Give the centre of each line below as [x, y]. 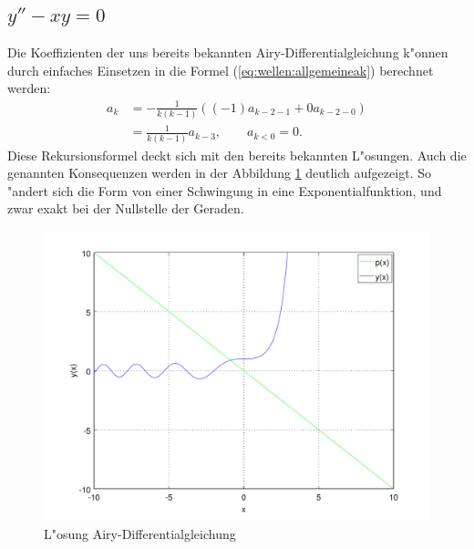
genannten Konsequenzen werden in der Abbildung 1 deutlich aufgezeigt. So [219, 173]
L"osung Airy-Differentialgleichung [140, 533]
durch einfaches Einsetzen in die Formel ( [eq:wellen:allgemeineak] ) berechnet [221, 70]
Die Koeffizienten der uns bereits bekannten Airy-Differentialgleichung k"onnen [228, 52]
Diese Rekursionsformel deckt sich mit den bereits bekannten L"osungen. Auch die [237, 155]
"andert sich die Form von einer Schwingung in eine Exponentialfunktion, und [225, 190]
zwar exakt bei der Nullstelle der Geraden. [126, 208]
